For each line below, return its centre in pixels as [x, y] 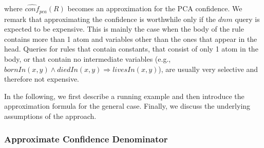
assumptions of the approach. [50, 116]
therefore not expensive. [42, 79]
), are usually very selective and [208, 69]
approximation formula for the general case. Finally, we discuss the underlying [127, 106]
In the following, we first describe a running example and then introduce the [124, 96]
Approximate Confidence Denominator [86, 139]
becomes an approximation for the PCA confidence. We [155, 8]
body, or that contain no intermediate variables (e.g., [88, 59]
